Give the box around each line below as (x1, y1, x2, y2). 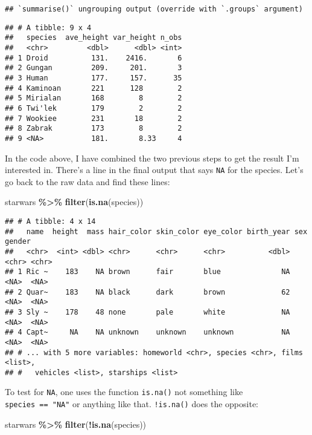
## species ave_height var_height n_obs (5, 33, 182, 42)
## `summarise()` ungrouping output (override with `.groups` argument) (5, 5, 303, 13)
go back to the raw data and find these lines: (5, 175, 170, 188)
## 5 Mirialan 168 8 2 (5, 94, 182, 103)
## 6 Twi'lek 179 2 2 (5, 103, 182, 113)
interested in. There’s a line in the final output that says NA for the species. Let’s (5, 163, 304, 176)
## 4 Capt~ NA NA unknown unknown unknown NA (5, 328, 290, 337)
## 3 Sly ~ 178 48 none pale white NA (5, 307, 290, 316)
